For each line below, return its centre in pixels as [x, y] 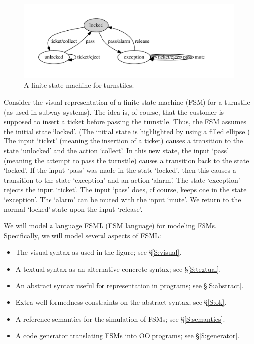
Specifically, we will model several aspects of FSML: [83, 235]
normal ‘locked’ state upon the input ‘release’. [73, 209]
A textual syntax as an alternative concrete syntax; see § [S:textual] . [118, 268]
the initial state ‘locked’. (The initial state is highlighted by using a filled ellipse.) [127, 131]
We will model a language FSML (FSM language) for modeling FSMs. [110, 226]
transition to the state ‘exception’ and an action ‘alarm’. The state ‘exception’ [122, 179]
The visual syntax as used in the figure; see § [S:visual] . [99, 252]
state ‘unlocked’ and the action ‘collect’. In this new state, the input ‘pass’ [116, 151]
